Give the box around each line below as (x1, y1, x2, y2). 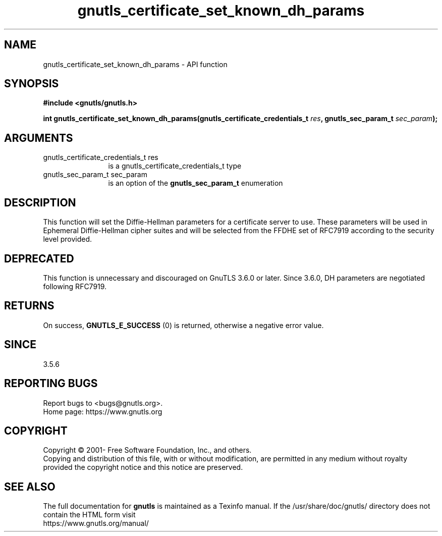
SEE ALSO (4, 480, 56, 493)
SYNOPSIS (4, 77, 59, 90)
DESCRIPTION (4, 196, 76, 209)
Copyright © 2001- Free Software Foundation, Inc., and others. (43, 446, 252, 455)
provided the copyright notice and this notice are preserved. (43, 463, 243, 472)
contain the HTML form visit (43, 510, 136, 519)
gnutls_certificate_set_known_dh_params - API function (43, 60, 228, 69)
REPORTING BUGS (4, 377, 98, 390)
